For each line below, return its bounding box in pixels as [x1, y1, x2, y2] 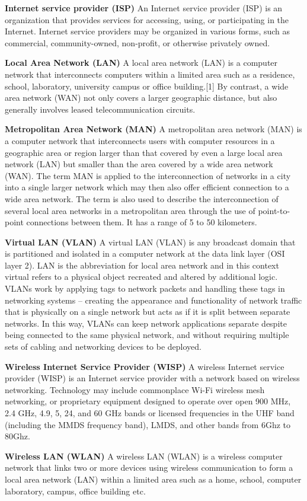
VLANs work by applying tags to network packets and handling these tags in [5, 282, 285, 295]
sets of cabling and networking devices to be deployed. [5, 340, 202, 353]
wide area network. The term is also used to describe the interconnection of [5, 192, 279, 205]
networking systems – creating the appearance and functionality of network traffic [5, 293, 302, 306]
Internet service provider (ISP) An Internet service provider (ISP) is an [5, 2, 283, 14]
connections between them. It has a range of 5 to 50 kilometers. [26, 216, 257, 228]
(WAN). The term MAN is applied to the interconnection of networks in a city [5, 169, 291, 181]
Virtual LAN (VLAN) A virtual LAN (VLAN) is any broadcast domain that [5, 235, 296, 248]
